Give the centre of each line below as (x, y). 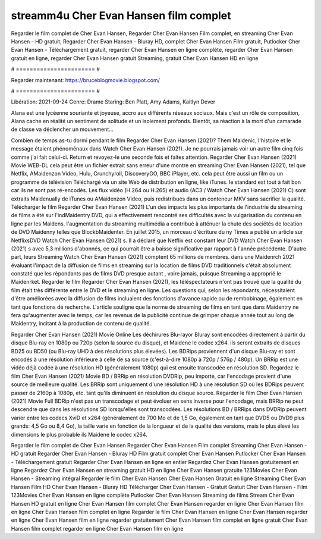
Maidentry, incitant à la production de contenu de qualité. (81, 324)
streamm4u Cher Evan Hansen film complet (121, 15)
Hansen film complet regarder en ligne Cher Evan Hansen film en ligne (97, 528)
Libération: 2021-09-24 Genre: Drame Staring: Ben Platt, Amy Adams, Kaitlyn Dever (113, 102)
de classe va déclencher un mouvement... (62, 129)
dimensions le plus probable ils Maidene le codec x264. (79, 434)
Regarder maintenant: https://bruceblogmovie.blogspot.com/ (85, 80)
